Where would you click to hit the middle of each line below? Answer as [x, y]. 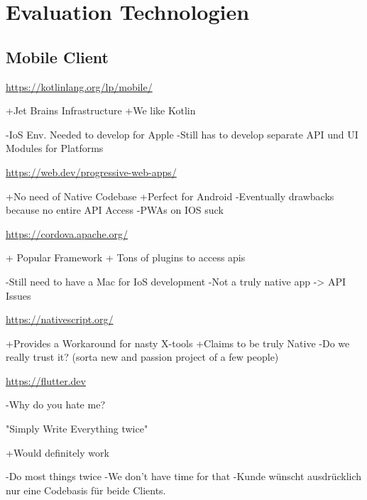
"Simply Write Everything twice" [77, 429]
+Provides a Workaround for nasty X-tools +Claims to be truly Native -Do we [178, 343]
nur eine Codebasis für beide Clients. [86, 490]
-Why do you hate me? [55, 404]
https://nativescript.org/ [60, 319]
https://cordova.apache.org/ [67, 233]
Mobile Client [57, 56]
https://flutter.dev [46, 380]
